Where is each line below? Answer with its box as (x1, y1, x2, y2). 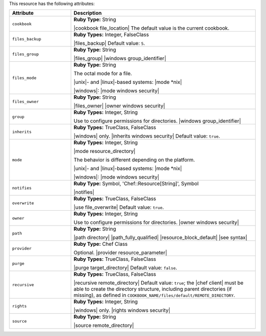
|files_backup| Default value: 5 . (73, 40, 145, 47)
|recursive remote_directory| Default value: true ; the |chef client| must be (73, 279, 244, 286)
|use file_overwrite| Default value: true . (73, 204, 165, 211)
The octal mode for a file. (73, 70, 133, 77)
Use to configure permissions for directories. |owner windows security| (73, 219, 239, 226)
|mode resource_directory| (73, 148, 135, 155)
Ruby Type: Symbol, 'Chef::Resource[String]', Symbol (73, 180, 199, 187)
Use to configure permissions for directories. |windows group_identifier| (73, 117, 241, 124)
